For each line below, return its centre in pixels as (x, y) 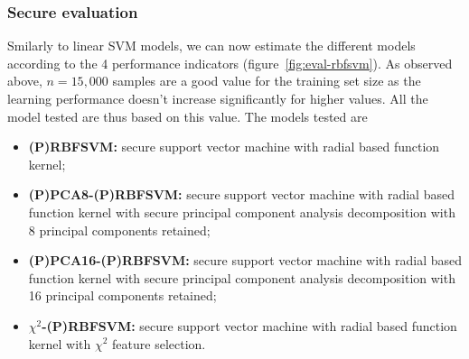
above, (25, 81)
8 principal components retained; (119, 230)
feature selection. (159, 343)
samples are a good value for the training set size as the (267, 81)
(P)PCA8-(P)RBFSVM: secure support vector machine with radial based (241, 194)
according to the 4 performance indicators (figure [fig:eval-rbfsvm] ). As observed (230, 63)
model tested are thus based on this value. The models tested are (188, 116)
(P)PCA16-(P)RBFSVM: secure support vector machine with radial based (245, 260)
